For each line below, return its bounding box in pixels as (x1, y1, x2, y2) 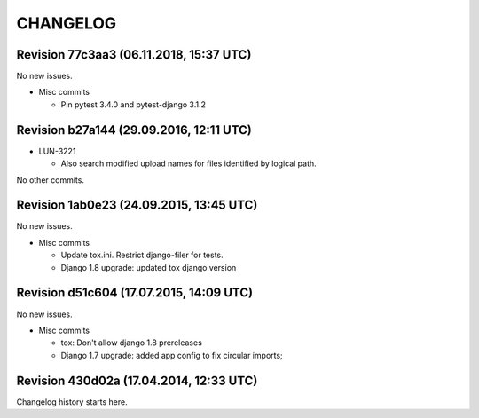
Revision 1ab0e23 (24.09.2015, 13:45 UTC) (16, 198, 258, 213)
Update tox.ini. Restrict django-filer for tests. (60, 249, 224, 261)
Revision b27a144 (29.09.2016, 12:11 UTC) (16, 122, 252, 138)
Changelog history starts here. (16, 396, 128, 407)
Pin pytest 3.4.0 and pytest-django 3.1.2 (60, 99, 207, 110)
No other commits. (16, 174, 84, 185)
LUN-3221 (38, 146, 76, 156)
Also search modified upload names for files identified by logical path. (60, 158, 317, 169)
